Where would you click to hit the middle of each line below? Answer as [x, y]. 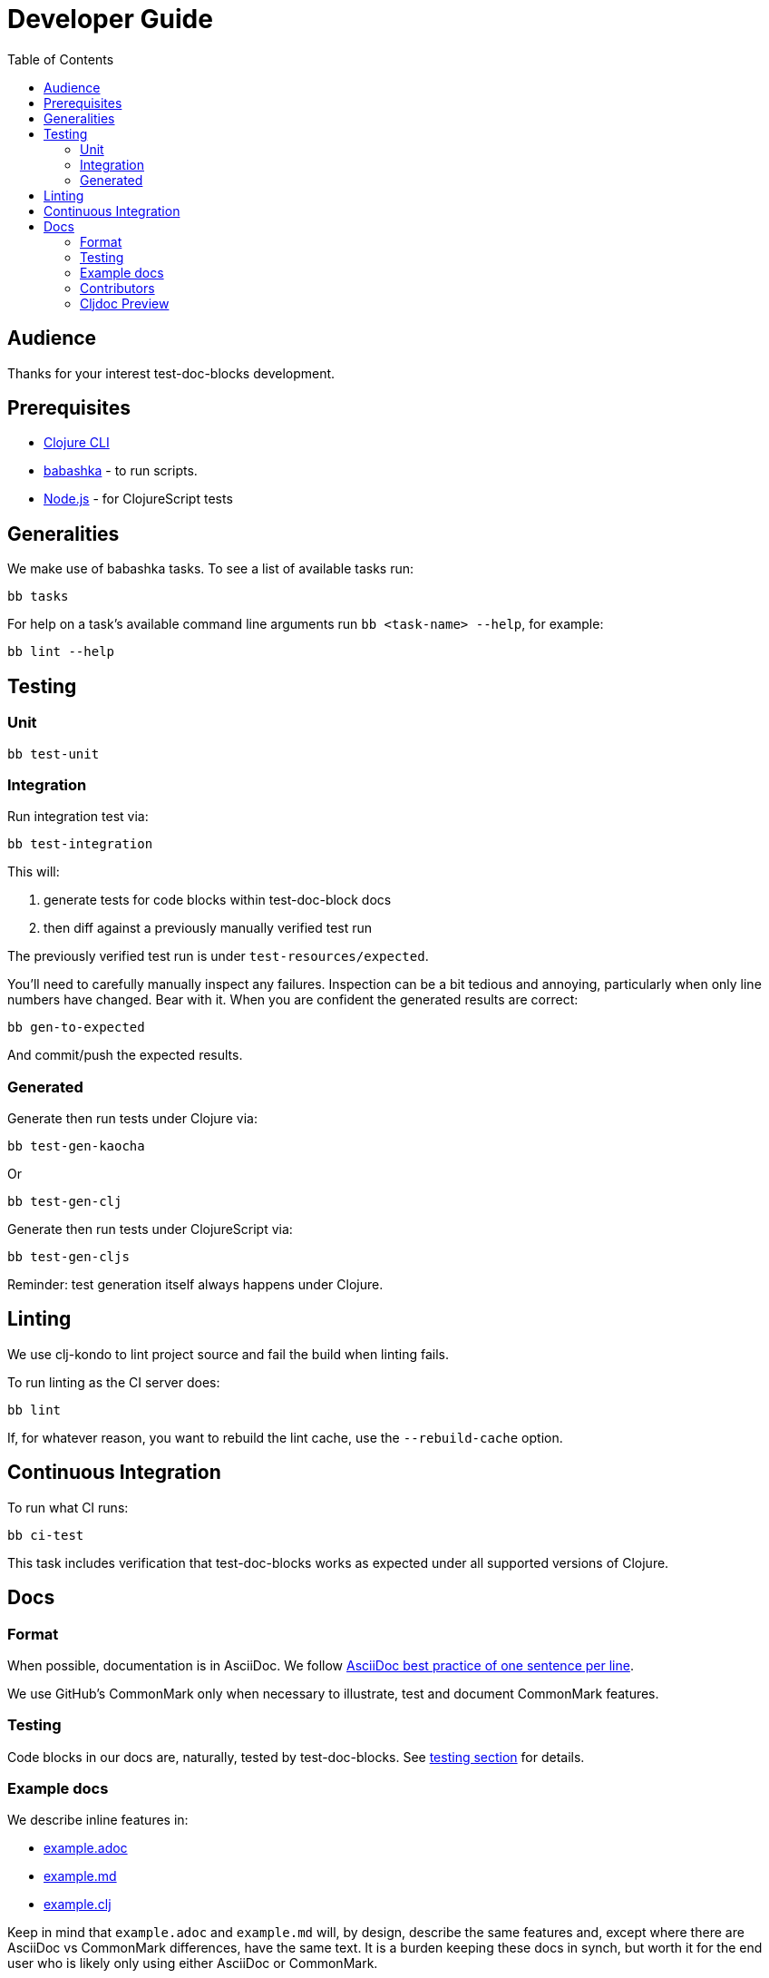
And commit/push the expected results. [125, 1055]
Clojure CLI [77, 443]
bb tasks [38, 597]
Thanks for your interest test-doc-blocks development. [171, 373]
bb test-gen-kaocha [76, 1146]
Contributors [117, 288]
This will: [34, 872]
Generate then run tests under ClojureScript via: [150, 1229]
